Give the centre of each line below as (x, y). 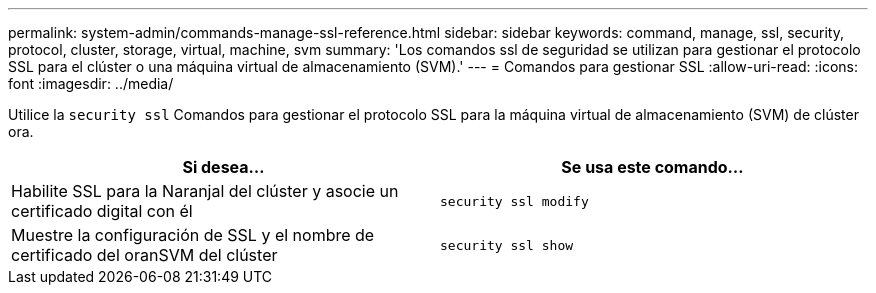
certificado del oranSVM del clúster (144, 255)
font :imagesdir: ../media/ (91, 83)
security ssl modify (514, 201)
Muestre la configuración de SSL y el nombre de (193, 235)
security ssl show (507, 245)
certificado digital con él (102, 211)
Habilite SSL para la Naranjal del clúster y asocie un (205, 191)
